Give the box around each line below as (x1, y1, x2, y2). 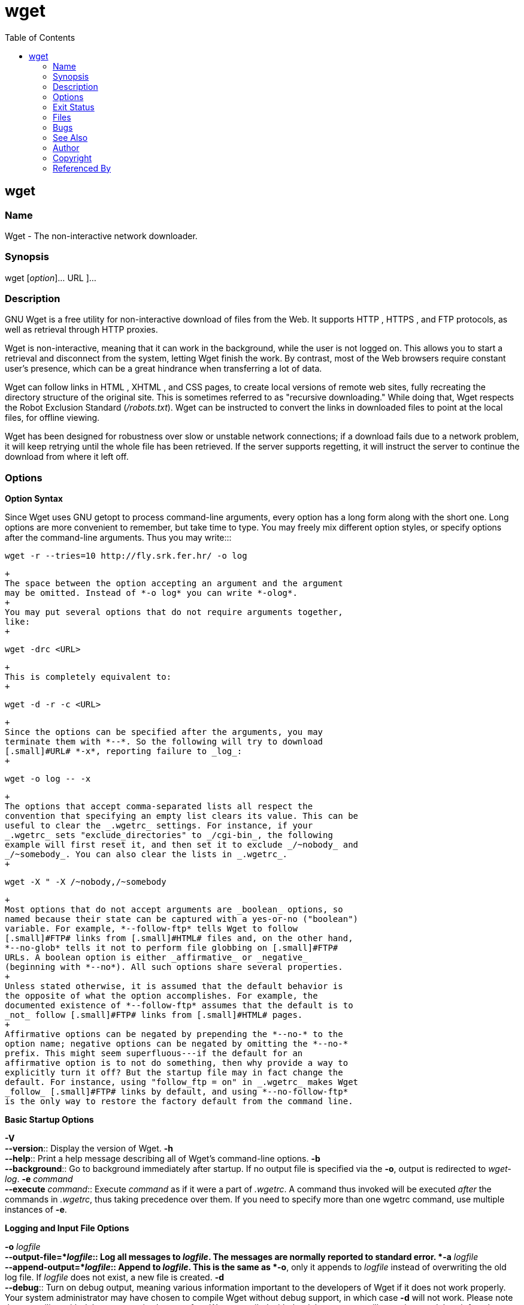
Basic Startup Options (5, 1114, 94, 1125)
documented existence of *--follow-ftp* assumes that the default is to (5, 1000, 353, 1011)
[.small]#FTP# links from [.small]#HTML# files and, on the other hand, (5, 933, 353, 944)
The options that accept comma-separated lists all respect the (5, 801, 313, 812)
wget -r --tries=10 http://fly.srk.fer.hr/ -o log (5, 551, 247, 561)
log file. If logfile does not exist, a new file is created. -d (5, 1272, 225, 1283)
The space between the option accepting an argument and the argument (5, 578, 343, 589)
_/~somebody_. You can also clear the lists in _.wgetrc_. (5, 849, 288, 860)
